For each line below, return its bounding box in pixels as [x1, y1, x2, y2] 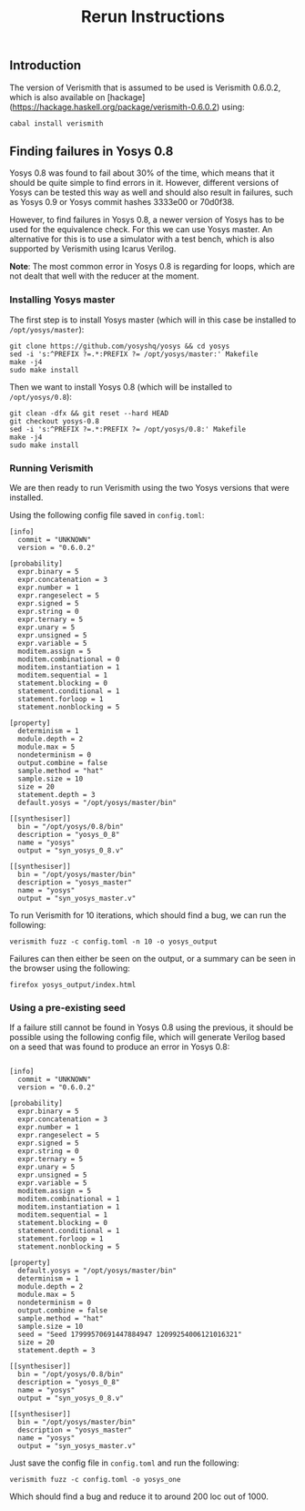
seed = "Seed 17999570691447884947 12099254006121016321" [17, 1330, 243, 1340]
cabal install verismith [9, 118, 104, 128]
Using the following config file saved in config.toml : [9, 510, 205, 521]
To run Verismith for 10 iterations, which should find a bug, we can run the [9, 910, 287, 921]
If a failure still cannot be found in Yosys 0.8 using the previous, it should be [9, 1022, 294, 1033]
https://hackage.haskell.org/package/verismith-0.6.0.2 [12, 101, 217, 112]
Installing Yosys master [9, 293, 116, 306]
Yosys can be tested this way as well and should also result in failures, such [9, 187, 293, 198]
